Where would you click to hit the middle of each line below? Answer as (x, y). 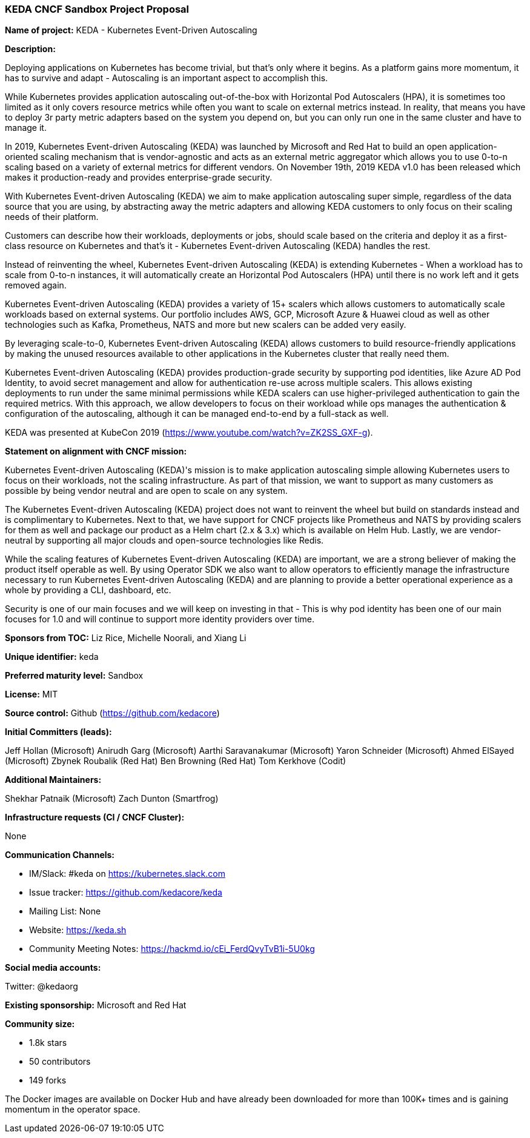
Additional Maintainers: (53, 780)
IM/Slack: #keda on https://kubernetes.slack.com (127, 874)
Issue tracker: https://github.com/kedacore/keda (126, 893)
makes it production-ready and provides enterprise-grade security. (139, 178)
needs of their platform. (52, 217)
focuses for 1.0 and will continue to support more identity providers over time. (160, 619)
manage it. (26, 128)
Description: (30, 49)
